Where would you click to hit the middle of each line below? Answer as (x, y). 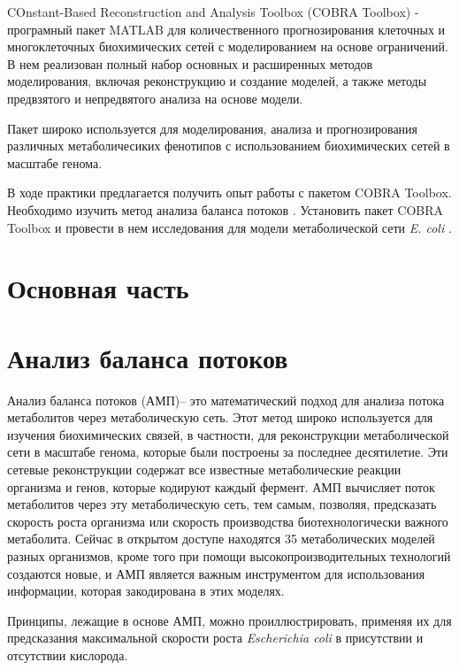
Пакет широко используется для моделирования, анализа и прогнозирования (213, 128)
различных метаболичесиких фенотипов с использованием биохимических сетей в (229, 146)
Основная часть (98, 288)
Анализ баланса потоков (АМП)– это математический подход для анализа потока (226, 400)
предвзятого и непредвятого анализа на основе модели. (155, 98)
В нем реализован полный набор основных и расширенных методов (190, 63)
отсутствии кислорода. (68, 655)
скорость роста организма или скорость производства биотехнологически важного (228, 521)
